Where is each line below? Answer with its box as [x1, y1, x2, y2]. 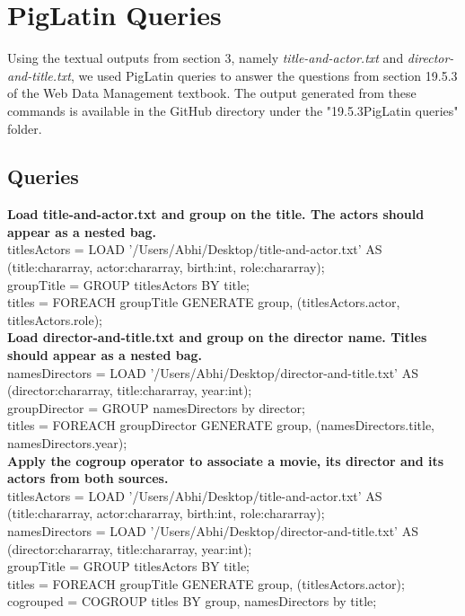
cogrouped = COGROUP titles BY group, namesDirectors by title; [7, 592, 377, 611]
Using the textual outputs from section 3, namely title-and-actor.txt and [7, 48, 404, 67]
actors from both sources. [7, 469, 169, 488]
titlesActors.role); [7, 310, 103, 329]
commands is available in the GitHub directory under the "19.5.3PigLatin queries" [7, 101, 459, 119]
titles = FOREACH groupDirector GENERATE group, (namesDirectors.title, [7, 416, 435, 435]
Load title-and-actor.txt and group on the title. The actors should [7, 205, 425, 224]
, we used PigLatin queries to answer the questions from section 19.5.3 [70, 66, 458, 84]
